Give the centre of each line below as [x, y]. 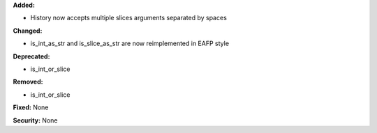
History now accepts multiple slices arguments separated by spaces [128, 18]
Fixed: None [31, 107]
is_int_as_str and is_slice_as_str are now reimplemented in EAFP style [130, 44]
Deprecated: [31, 56]
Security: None [35, 120]
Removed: [28, 82]
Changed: [28, 31]
